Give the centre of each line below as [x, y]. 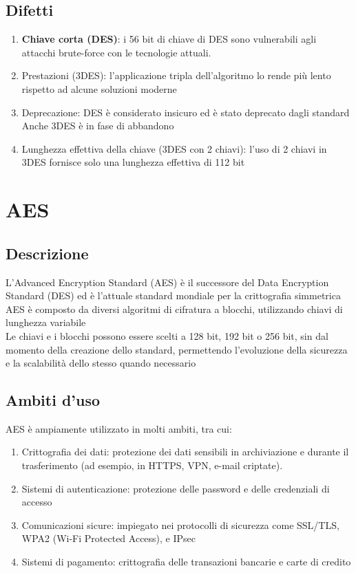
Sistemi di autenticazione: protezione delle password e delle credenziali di [176, 488]
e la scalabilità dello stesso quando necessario [101, 363]
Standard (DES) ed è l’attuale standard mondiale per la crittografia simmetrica [173, 295]
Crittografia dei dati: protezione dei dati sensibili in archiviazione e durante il [185, 452]
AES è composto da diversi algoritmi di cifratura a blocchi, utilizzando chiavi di [174, 309]
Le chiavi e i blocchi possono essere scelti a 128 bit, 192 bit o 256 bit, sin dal [167, 335]
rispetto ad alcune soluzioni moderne [99, 88]
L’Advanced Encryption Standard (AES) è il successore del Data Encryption [167, 282]
